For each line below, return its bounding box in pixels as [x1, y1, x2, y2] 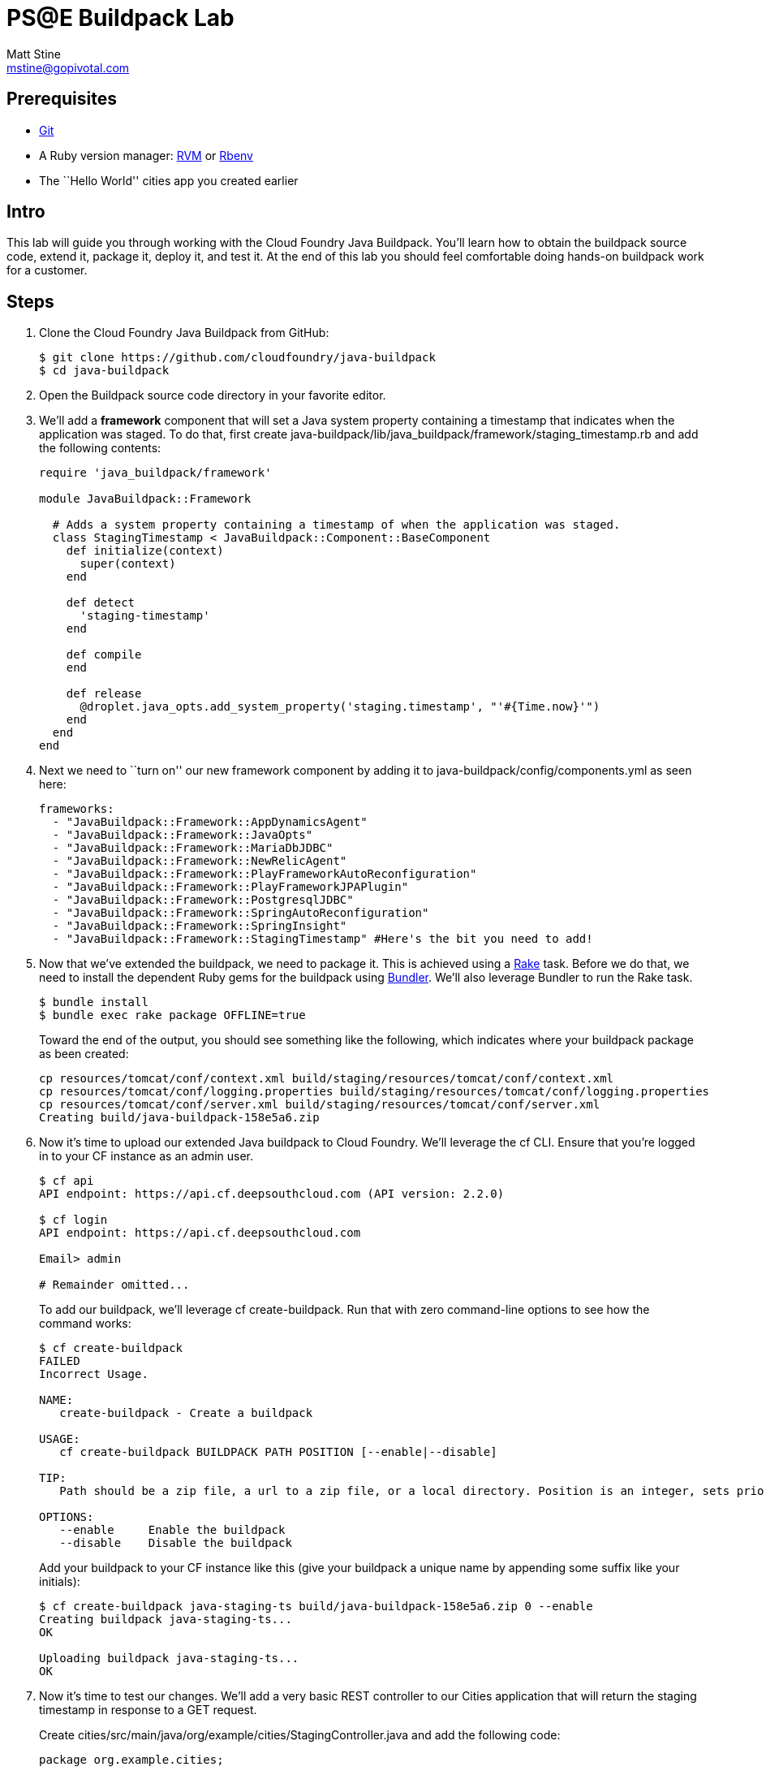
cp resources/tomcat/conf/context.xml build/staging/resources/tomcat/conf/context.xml [39, 1072, 614, 1086]
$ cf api [39, 1174, 94, 1188]
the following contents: [39, 441, 161, 456]
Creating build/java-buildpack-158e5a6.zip [39, 1111, 320, 1125]
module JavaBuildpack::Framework [39, 492, 252, 506]
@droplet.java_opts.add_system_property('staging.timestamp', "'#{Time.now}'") [80, 700, 600, 714]
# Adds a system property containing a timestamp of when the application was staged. [52, 518, 621, 532]
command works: [39, 1316, 131, 1331]
